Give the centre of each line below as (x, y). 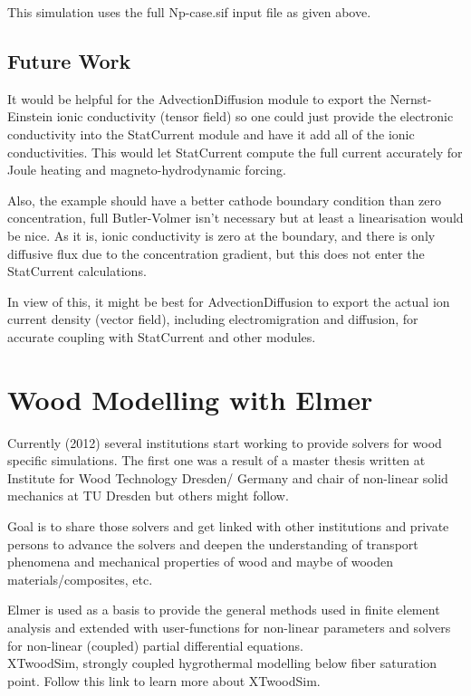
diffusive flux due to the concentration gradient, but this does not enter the (216, 253)
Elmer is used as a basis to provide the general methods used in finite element (224, 610)
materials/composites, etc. (80, 579)
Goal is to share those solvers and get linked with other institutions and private (228, 526)
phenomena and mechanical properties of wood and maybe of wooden (201, 562)
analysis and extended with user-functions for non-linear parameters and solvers (229, 627)
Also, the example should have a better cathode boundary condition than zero (225, 200)
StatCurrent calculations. (77, 271)
